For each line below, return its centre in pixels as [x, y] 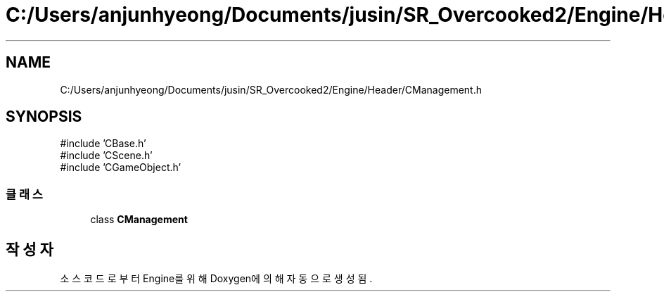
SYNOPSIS [44, 117]
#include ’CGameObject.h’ [121, 168]
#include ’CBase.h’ [103, 144]
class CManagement [139, 220]
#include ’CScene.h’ [106, 156]
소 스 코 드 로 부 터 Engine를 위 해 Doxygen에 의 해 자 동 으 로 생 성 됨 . [216, 279]
